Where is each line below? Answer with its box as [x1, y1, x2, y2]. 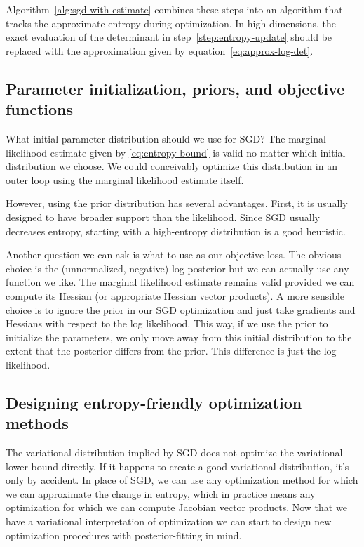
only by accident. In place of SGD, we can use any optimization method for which [6, 473, 358, 487]
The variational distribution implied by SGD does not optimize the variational [6, 445, 343, 460]
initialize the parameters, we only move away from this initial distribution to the [6, 329, 352, 344]
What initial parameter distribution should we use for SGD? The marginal [6, 131, 326, 145]
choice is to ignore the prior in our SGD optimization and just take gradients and [6, 302, 356, 317]
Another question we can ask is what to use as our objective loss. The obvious [6, 247, 342, 262]
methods [6, 412, 69, 434]
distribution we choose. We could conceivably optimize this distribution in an [6, 159, 337, 173]
